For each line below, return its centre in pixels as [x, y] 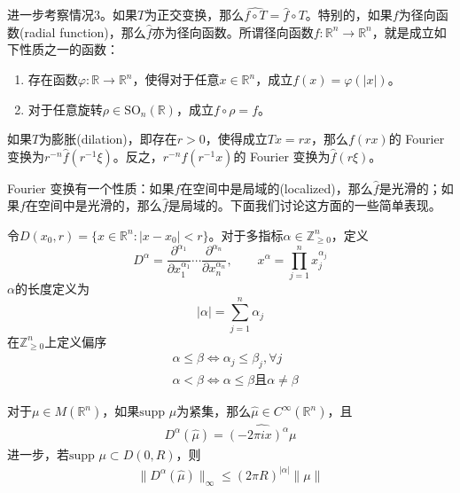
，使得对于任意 [176, 79]
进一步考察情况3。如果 [72, 15]
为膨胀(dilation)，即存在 [108, 139]
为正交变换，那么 [195, 15]
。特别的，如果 [349, 15]
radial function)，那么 [85, 31]
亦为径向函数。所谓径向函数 [233, 31]
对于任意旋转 [65, 109]
